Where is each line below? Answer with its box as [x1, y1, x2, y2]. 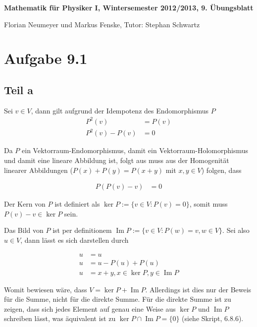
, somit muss [189, 199, 228, 209]
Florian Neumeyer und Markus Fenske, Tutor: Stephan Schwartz [4, 19, 200, 29]
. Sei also [222, 225, 250, 235]
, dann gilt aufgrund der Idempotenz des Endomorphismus [31, 105, 208, 115]
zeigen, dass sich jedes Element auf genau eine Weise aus [4, 303, 176, 314]
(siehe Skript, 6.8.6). [182, 313, 244, 324]
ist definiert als [54, 199, 100, 209]
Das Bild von [4, 225, 44, 235]
